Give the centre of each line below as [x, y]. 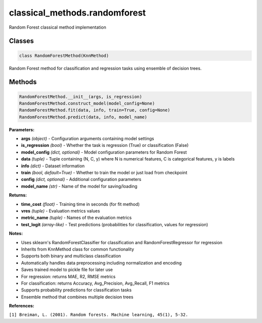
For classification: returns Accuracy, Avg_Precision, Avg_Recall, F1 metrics [95, 283]
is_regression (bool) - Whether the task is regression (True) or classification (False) [105, 145]
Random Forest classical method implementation [58, 27]
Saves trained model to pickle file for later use [67, 269]
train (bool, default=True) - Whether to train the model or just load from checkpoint [104, 173]
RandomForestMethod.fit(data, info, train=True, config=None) [95, 110]
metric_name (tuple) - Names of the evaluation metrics [76, 218]
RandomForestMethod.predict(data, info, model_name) [83, 117]
